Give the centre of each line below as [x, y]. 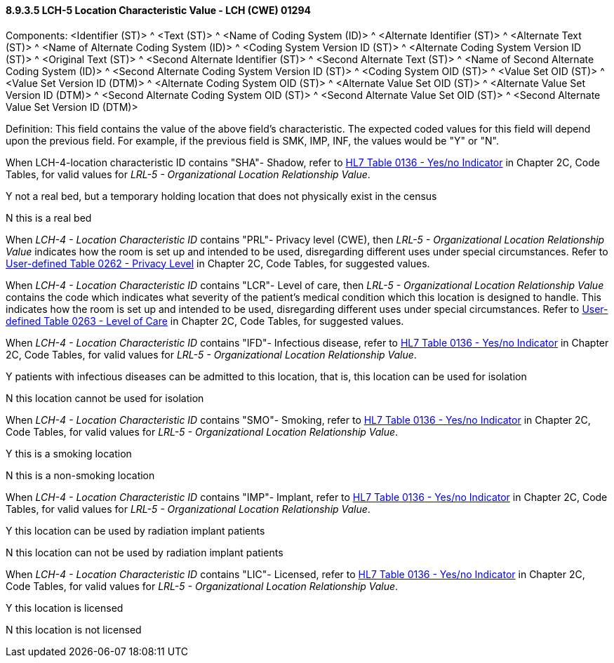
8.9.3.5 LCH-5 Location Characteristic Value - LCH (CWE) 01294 [158, 10]
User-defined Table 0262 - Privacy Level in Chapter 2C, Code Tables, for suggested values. [218, 263]
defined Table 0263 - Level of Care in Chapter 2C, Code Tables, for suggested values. [205, 321]
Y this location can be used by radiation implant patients [135, 530]
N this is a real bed [49, 217]
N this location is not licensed [74, 629]
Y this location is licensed [65, 608]
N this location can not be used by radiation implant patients [145, 552]
